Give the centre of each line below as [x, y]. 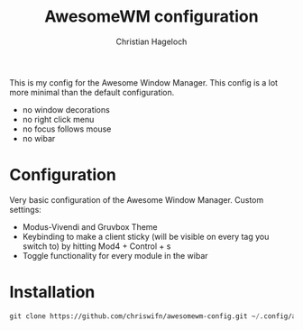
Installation [52, 293]
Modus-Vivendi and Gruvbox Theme [90, 226]
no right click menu [58, 119]
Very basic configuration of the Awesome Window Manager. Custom [137, 199]
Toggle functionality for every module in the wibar [115, 255]
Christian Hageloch [151, 41]
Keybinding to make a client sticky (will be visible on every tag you [146, 236]
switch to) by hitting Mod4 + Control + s [96, 246]
